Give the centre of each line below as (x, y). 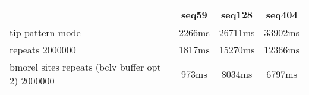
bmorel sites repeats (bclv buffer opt (85, 67)
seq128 (237, 15)
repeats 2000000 (43, 50)
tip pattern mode (45, 32)
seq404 (282, 15)
